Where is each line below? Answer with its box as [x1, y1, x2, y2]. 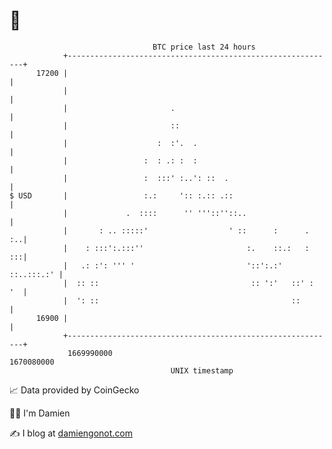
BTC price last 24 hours [152, 42, 256, 52]
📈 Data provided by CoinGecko [9, 384, 140, 396]
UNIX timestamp [170, 365, 234, 376]
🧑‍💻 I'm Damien [9, 407, 71, 419]
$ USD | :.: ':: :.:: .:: [9, 190, 234, 201]
